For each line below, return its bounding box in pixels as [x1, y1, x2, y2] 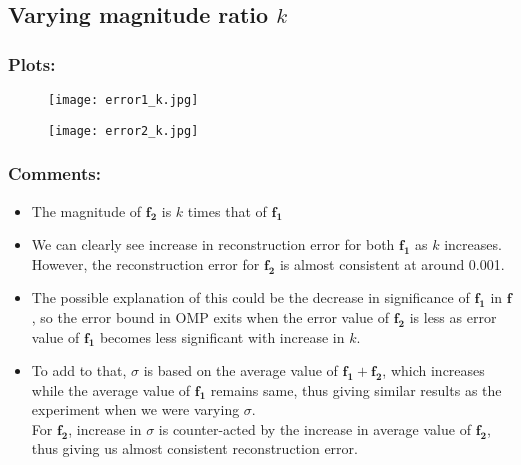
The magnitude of [31, 200, 142, 221]
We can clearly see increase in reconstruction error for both [31, 234, 395, 255]
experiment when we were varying [31, 399, 240, 420]
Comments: [8, 161, 101, 186]
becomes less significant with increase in [99, 326, 345, 347]
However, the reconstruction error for [31, 253, 260, 274]
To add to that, [31, 360, 127, 381]
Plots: [8, 51, 56, 76]
